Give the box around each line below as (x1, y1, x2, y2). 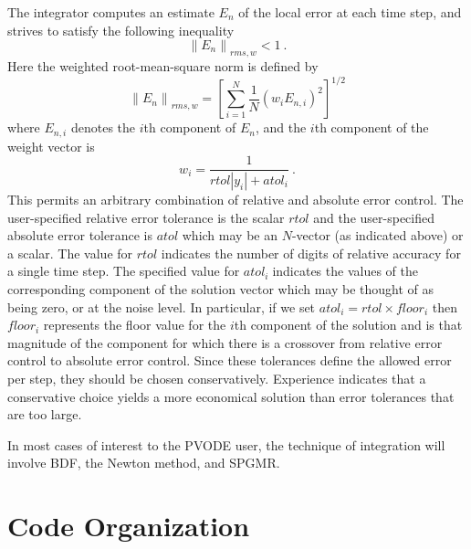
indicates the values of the (272, 261, 418, 280)
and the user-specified (313, 207, 434, 227)
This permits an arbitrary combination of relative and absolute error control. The (7, 190, 464, 209)
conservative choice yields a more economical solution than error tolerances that (7, 386, 455, 406)
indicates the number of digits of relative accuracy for (161, 243, 461, 262)
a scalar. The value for (7, 243, 133, 262)
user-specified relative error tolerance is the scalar (7, 207, 285, 227)
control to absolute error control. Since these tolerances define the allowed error (7, 351, 452, 370)
